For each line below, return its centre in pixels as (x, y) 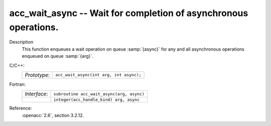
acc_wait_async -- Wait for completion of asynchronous (129, 13)
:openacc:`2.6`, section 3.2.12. (53, 115)
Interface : (36, 94)
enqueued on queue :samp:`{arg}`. (58, 56)
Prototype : (37, 75)
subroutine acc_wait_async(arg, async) (99, 94)
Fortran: (18, 84)
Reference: (21, 108)
